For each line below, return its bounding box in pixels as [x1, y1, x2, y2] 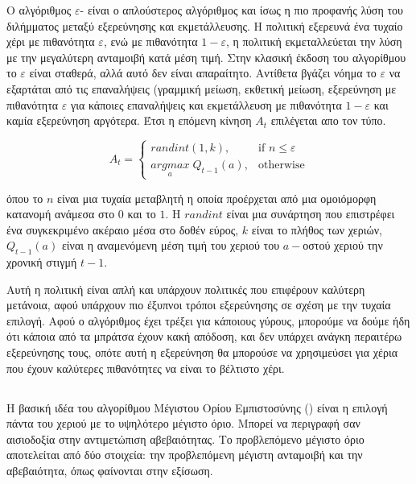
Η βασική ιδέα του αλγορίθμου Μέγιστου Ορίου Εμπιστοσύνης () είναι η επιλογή [6, 399, 388, 416]
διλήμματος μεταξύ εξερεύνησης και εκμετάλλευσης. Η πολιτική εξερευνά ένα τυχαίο [6, 17, 403, 34]
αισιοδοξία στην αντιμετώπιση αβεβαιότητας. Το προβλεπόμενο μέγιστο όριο [6, 430, 365, 447]
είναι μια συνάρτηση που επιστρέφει [226, 205, 395, 222]
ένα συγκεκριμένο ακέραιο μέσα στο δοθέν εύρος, [6, 221, 239, 238]
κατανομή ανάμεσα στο [6, 205, 115, 222]
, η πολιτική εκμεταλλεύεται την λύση [226, 33, 402, 50]
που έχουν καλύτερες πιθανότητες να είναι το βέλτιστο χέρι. [6, 359, 285, 376]
